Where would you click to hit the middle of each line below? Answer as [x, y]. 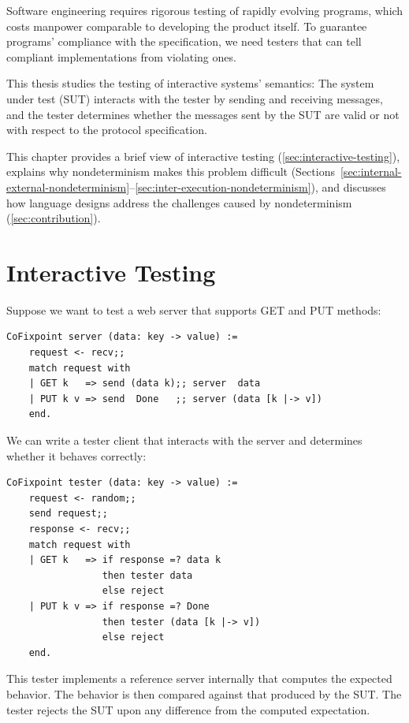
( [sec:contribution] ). [54, 218]
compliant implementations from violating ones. [121, 56]
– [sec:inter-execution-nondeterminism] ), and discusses [258, 186]
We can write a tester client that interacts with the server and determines [184, 440]
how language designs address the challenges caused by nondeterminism [179, 202]
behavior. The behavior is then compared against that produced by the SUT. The [204, 693]
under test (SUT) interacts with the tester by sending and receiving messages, [195, 98]
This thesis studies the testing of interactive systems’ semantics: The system [190, 83]
